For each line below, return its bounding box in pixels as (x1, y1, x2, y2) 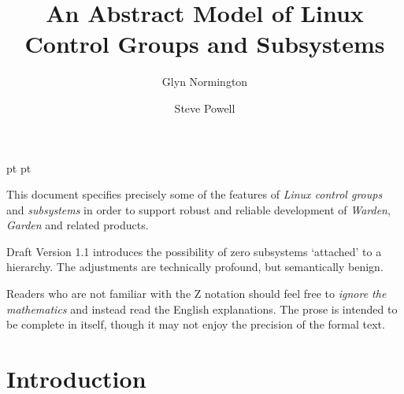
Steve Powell (174, 99, 235, 116)
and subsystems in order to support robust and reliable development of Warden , (6, 201, 391, 217)
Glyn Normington (161, 73, 248, 90)
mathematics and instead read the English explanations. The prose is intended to (6, 300, 398, 317)
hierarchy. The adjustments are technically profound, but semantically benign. (6, 258, 384, 275)
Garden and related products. (6, 217, 149, 233)
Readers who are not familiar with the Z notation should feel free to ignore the (6, 285, 387, 302)
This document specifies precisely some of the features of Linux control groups (6, 186, 383, 203)
